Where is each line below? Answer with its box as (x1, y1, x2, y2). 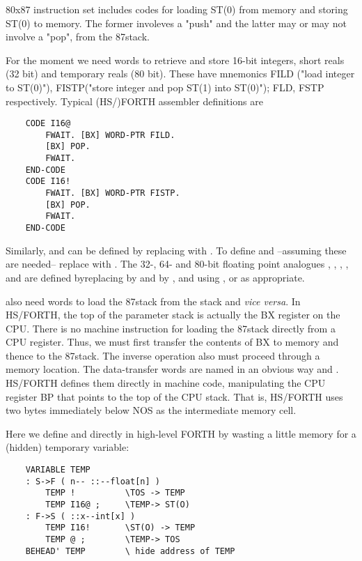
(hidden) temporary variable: (6, 440, 129, 454)
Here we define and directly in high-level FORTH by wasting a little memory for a (6, 426, 356, 440)
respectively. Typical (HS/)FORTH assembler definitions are (6, 93, 263, 108)
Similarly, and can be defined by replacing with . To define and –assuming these (6, 243, 347, 257)
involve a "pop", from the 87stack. (6, 29, 150, 44)
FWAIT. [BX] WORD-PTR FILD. (45, 130, 175, 140)
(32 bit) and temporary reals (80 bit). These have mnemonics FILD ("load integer (6, 66, 355, 81)
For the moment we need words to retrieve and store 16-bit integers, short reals (6, 52, 345, 67)
